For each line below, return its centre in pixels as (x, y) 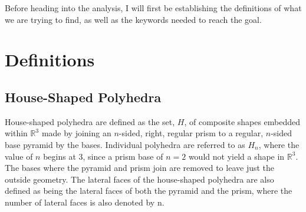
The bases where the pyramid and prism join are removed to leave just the (140, 168)
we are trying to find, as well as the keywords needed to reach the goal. (133, 19)
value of (19, 156)
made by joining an (76, 133)
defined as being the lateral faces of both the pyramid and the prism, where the (149, 191)
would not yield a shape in (236, 156)
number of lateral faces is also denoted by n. (85, 202)
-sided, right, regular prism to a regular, (191, 133)
